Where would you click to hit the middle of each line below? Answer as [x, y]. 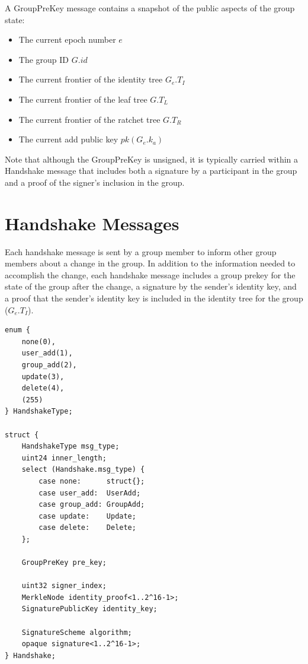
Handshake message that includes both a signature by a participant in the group [151, 171]
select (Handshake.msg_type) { [83, 470]
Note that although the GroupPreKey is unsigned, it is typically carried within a [152, 159]
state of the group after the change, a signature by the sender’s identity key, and [151, 286]
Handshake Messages [92, 223]
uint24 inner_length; [64, 458]
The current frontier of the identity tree [91, 79]
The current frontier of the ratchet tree [89, 119]
